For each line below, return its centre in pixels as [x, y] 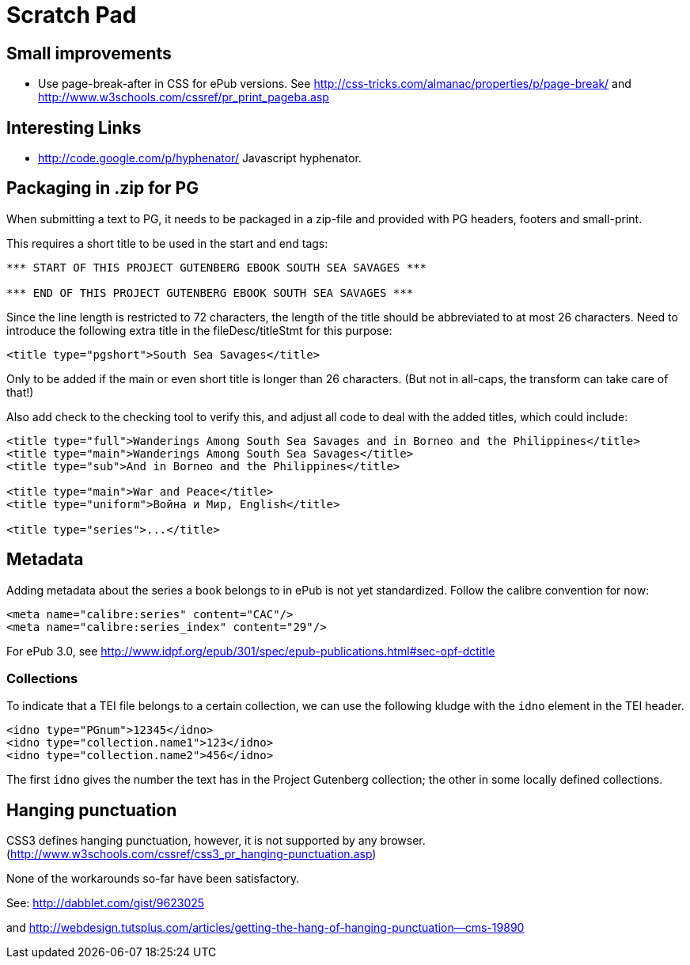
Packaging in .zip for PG [102, 188]
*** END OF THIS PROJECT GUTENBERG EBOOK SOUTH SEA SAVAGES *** [210, 293]
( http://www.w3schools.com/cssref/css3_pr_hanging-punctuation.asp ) [191, 854]
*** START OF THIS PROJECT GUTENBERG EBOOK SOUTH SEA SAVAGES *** [217, 267]
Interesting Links [74, 127]
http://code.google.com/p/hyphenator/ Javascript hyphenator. [200, 158]
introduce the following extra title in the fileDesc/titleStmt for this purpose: [199, 330]
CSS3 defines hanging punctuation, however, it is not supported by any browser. [216, 841]
